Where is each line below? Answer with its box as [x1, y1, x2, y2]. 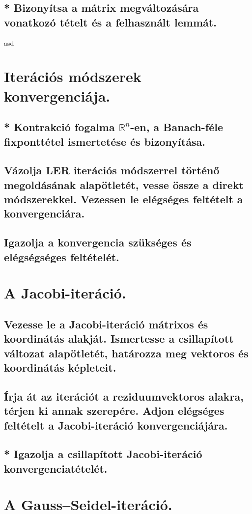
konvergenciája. [4, 85, 111, 106]
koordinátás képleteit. [4, 359, 116, 375]
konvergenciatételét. [4, 460, 108, 476]
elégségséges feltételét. [4, 249, 119, 264]
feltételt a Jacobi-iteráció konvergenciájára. [4, 417, 228, 433]
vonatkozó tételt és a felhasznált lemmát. [4, 14, 217, 29]
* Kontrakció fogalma [4, 119, 115, 135]
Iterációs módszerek [4, 66, 141, 86]
